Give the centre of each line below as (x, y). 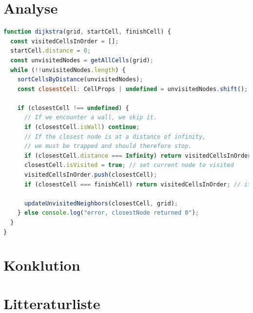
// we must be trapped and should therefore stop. (108, 146)
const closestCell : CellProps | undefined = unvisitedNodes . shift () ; (133, 89)
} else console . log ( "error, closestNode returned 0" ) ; (108, 213)
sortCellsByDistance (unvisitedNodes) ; (80, 80)
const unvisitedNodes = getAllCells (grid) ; (82, 60)
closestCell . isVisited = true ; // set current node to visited (129, 165)
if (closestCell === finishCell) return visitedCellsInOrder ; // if (138, 184)
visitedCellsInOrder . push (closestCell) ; (91, 175)
